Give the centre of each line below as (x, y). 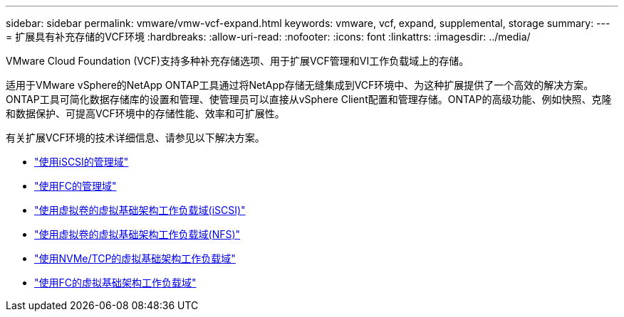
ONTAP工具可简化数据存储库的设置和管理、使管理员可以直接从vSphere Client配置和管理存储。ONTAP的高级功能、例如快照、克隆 (309, 99)
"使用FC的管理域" (76, 186)
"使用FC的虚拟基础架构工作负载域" (115, 283)
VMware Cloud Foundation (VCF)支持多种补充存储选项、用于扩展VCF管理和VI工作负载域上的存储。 (238, 61)
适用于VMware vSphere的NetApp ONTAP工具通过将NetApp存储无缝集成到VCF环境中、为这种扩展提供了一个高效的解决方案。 (300, 85)
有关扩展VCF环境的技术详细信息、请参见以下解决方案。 (135, 138)
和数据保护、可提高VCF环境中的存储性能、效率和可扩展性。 (145, 113)
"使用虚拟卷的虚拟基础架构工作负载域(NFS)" (137, 234)
